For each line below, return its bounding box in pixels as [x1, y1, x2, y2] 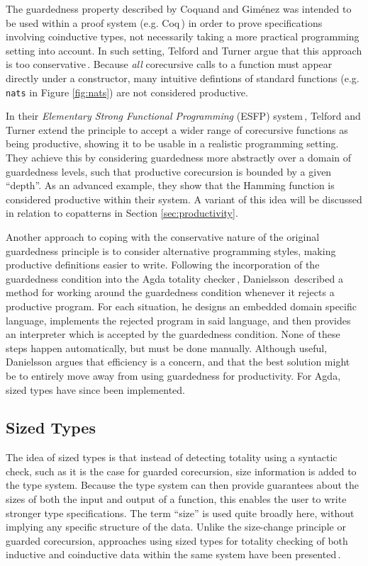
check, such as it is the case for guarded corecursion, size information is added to [6, 463, 357, 478]
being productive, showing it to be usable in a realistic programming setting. [6, 136, 339, 151]
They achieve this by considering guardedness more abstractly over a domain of [6, 150, 352, 164]
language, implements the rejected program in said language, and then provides [6, 312, 351, 327]
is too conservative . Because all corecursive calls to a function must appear [6, 57, 333, 72]
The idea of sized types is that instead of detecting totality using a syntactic [6, 450, 338, 465]
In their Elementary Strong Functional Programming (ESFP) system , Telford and [6, 108, 361, 123]
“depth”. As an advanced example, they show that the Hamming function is [6, 178, 335, 193]
